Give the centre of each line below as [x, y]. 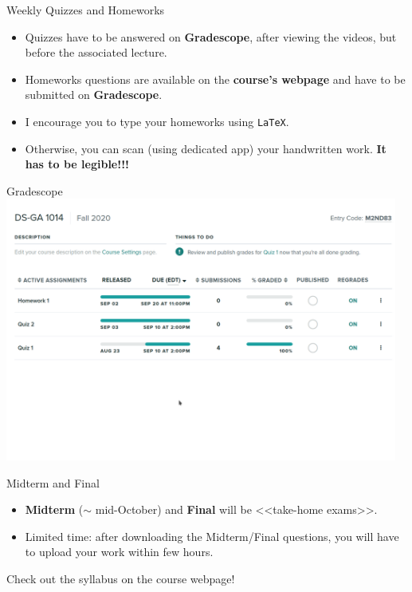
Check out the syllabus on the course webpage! [121, 578]
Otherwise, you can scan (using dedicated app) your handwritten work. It [206, 148]
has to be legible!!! [77, 164]
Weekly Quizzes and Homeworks [86, 10]
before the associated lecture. [96, 52]
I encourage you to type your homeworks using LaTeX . [157, 121]
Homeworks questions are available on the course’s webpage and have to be [215, 79]
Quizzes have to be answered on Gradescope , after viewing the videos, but [211, 36]
